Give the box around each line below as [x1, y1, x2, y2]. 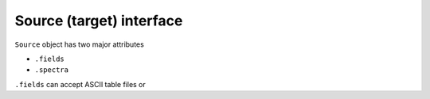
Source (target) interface [14, 12, 183, 29]
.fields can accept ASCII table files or [14, 79, 147, 89]
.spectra [34, 66, 69, 74]
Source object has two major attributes [14, 40, 145, 49]
